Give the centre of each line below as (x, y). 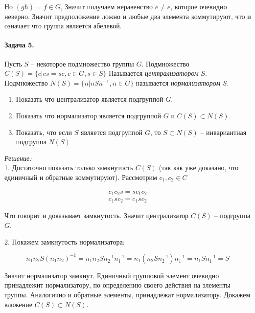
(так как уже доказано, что (199, 168)
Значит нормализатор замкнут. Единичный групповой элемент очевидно (112, 275)
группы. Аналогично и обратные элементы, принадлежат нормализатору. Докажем (127, 294)
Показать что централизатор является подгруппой (90, 99)
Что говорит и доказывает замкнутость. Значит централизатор (97, 215)
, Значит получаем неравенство (106, 6)
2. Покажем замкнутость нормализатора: (65, 241)
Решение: (18, 158)
